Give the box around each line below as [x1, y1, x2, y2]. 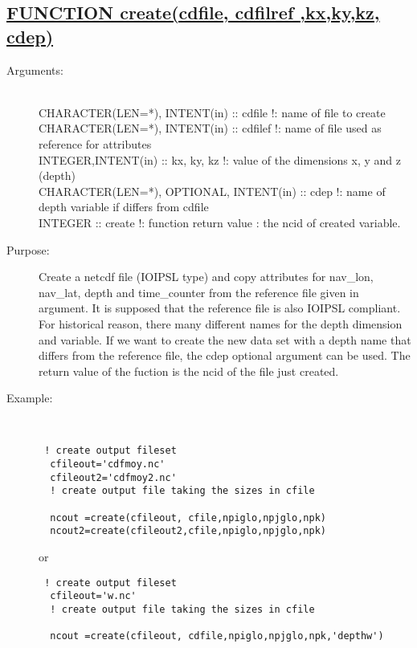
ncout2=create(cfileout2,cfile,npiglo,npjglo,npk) [50, 525, 326, 537]
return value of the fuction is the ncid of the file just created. [39, 362, 339, 379]
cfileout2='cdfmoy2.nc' [50, 471, 177, 483]
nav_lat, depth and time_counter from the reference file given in [39, 283, 359, 300]
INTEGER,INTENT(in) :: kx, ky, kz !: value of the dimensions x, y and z [39, 151, 401, 168]
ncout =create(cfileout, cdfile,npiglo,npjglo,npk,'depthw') [50, 630, 384, 642]
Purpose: [6, 241, 50, 258]
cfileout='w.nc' [50, 590, 137, 602]
